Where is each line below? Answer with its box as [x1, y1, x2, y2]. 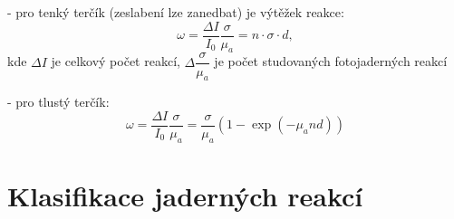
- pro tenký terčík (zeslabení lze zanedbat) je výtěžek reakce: [7, 3, 344, 21]
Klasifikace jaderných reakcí [7, 176, 363, 214]
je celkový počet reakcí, [51, 52, 180, 71]
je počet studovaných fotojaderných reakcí [214, 52, 448, 71]
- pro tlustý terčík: [7, 92, 110, 111]
